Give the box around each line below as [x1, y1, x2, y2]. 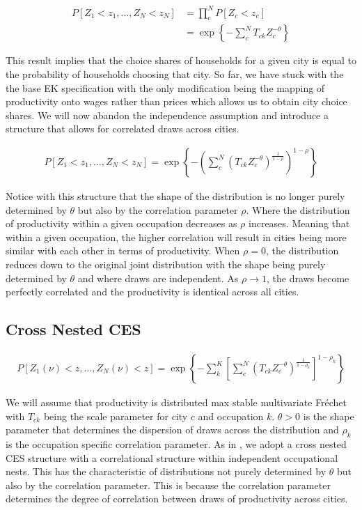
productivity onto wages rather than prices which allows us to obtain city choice [6, 94, 347, 109]
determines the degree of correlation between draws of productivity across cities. [6, 491, 348, 506]
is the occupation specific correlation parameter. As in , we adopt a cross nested [6, 436, 347, 451]
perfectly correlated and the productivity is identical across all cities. [6, 284, 299, 299]
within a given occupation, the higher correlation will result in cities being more [6, 229, 347, 244]
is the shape [303, 408, 354, 423]
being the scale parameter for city [43, 408, 188, 423]
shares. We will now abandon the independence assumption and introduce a [6, 107, 329, 122]
